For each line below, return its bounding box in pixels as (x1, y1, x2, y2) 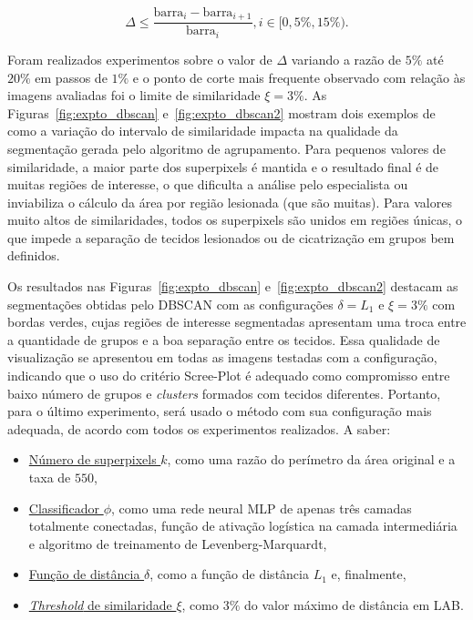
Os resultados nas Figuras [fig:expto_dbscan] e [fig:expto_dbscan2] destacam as (7, 277, 458, 296)
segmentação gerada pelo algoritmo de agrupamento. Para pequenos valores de (7, 138, 446, 158)
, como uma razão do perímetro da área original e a (167, 450, 456, 469)
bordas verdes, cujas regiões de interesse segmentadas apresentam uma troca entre (7, 312, 467, 331)
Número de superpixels (28, 450, 157, 469)
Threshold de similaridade (28, 595, 172, 614)
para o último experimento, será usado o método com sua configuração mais (7, 401, 432, 421)
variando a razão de (291, 49, 401, 68)
